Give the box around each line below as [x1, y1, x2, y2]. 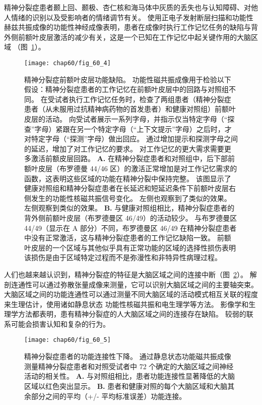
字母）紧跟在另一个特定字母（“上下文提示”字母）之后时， [34, 123, 225, 134]
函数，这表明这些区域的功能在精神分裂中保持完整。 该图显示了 [24, 173, 231, 183]
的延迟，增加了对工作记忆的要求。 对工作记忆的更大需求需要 [24, 143, 224, 154]
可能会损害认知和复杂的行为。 [11, 318, 110, 329]
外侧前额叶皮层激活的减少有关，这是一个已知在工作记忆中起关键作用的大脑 [4, 31, 251, 42]
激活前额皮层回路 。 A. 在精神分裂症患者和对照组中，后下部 [31, 153, 228, 164]
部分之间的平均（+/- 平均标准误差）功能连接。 [31, 390, 186, 401]
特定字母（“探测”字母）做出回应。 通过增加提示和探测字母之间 [31, 133, 238, 144]
